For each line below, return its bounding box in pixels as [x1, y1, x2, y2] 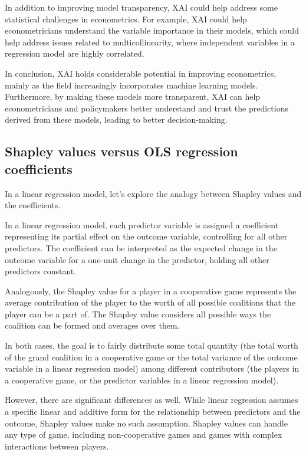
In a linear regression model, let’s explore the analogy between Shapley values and [5, 187, 302, 199]
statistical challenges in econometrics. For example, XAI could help [5, 12, 247, 25]
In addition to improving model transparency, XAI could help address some [5, 1, 278, 13]
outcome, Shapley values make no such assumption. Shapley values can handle [5, 416, 288, 429]
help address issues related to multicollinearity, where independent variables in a [5, 35, 295, 48]
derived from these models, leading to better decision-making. [5, 113, 228, 126]
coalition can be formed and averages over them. [5, 319, 180, 332]
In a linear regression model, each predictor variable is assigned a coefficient [5, 218, 279, 231]
